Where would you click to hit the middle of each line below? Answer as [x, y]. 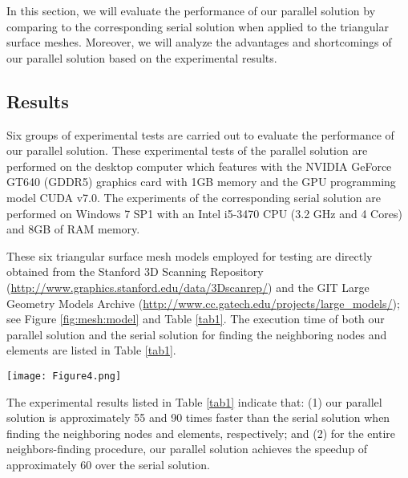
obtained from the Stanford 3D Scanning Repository [135, 271]
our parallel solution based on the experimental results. [142, 57]
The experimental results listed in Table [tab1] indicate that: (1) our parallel [194, 401]
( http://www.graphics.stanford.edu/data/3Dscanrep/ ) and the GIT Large [188, 287]
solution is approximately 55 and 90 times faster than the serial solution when [198, 417]
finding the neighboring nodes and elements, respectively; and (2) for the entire [201, 433]
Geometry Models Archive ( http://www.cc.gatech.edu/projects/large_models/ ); [203, 303]
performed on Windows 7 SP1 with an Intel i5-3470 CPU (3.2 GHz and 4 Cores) [204, 213]
